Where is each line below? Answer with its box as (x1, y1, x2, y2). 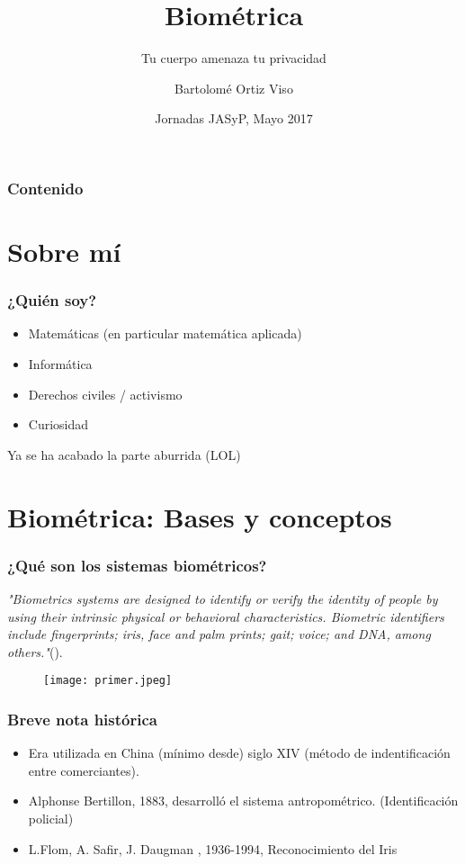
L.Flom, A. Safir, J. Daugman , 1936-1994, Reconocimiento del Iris (28, 839, 398, 858)
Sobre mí (7, 233, 121, 270)
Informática (28, 355, 93, 373)
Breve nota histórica (7, 707, 157, 730)
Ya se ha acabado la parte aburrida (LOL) (7, 445, 241, 463)
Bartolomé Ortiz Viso (174, 78, 293, 97)
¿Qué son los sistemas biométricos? (7, 553, 267, 576)
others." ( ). (7, 642, 63, 661)
